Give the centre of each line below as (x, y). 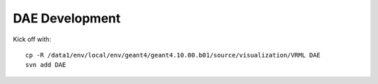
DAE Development (67, 18)
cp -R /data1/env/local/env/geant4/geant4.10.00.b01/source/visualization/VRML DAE (173, 55)
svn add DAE (46, 65)
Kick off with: (32, 39)
